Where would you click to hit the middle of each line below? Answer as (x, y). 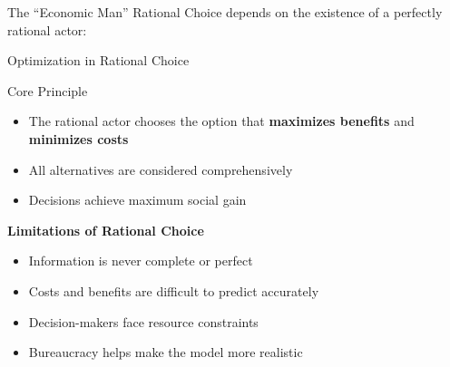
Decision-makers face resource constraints (143, 321)
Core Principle (48, 90)
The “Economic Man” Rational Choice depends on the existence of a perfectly (225, 12)
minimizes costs (78, 138)
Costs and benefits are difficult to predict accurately (174, 290)
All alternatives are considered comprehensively (161, 169)
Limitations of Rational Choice (106, 230)
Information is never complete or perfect (141, 261)
